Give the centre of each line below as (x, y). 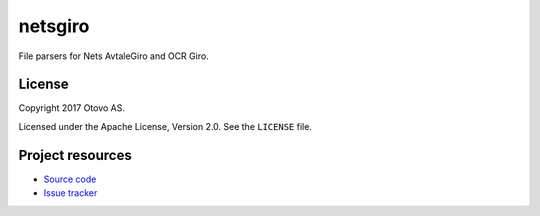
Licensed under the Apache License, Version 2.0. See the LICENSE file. (165, 126)
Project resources (75, 155)
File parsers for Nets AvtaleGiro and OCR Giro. (113, 56)
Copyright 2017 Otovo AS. (71, 108)
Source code (70, 179)
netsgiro (54, 26)
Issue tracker (70, 193)
